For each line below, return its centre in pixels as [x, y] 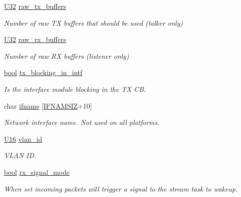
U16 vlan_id [23, 138]
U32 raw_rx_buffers [35, 39]
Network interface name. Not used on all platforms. [82, 122]
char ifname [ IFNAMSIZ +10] [48, 105]
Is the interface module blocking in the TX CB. [75, 89]
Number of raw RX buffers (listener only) [67, 56]
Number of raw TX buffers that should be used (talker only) [93, 22]
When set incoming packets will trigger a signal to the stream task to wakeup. [121, 188]
